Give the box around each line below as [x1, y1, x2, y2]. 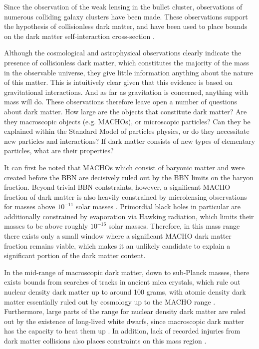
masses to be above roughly [4, 221, 88, 231]
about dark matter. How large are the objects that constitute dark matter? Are [4, 106, 247, 116]
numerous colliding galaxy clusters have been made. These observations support [4, 11, 248, 21]
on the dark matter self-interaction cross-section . [4, 30, 155, 41]
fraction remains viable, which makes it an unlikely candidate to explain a [4, 240, 231, 251]
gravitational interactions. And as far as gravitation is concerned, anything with [4, 86, 249, 97]
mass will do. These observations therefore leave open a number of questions [4, 96, 237, 107]
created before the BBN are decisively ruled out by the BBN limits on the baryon [4, 172, 254, 182]
